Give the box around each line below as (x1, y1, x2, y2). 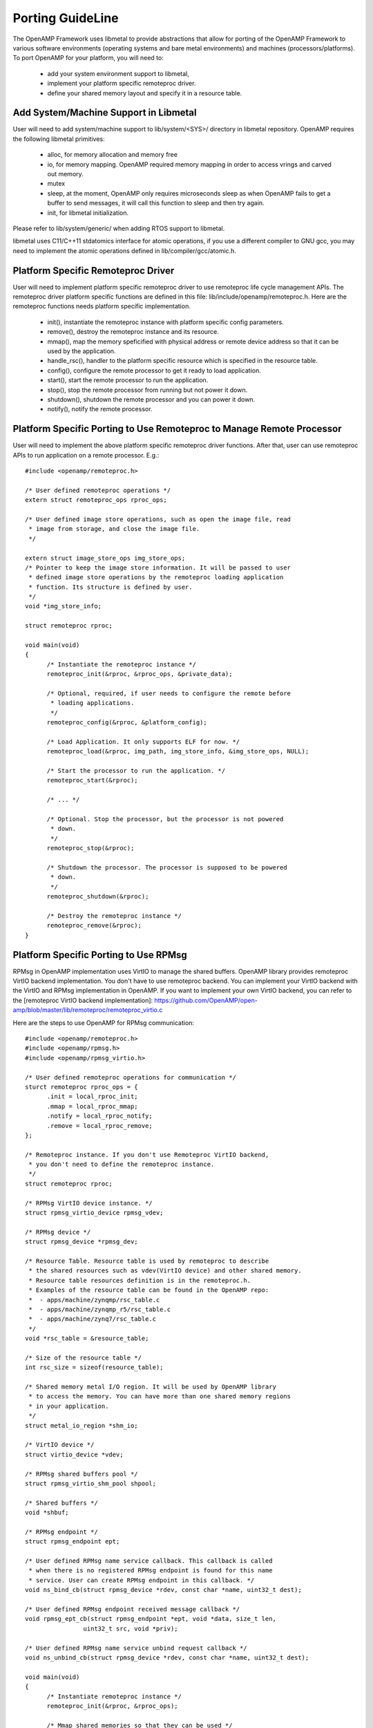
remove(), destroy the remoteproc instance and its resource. (47, 328, 219, 336)
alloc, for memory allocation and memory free (47, 151, 178, 159)
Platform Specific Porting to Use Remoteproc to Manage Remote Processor (12, 423, 342, 435)
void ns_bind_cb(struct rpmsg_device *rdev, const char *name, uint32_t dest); (25, 1586, 302, 1594)
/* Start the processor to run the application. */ (46, 767, 226, 775)
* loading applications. (50, 699, 135, 707)
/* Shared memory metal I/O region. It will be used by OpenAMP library (25, 1383, 276, 1391)
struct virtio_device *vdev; (25, 1450, 124, 1458)
